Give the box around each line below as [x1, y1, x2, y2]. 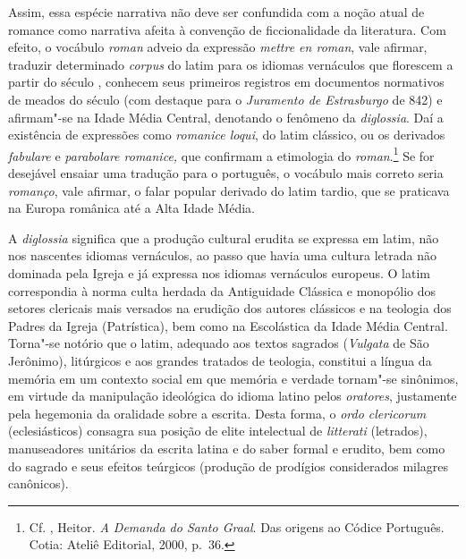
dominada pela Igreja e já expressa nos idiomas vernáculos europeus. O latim [8, 263, 430, 282]
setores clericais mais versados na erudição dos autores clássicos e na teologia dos [8, 299, 452, 318]
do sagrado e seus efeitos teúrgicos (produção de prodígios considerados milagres [8, 456, 449, 475]
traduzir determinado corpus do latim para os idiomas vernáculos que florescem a [8, 55, 453, 73]
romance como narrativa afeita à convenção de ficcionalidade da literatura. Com [8, 20, 446, 38]
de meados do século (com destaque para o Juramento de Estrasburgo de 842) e [8, 89, 443, 108]
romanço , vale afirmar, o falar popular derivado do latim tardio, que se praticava [8, 181, 450, 199]
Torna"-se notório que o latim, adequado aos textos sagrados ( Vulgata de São [8, 334, 429, 352]
